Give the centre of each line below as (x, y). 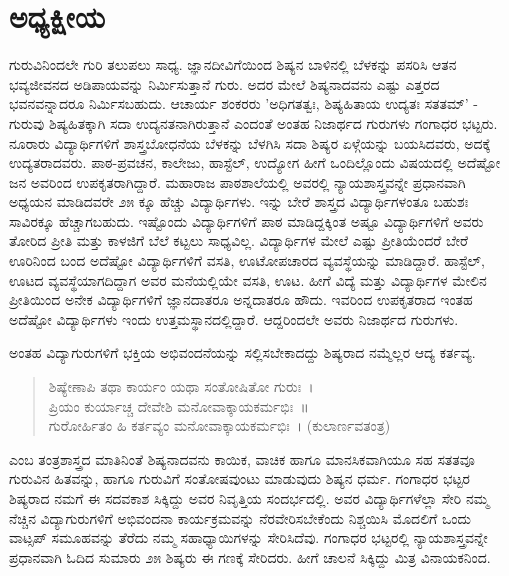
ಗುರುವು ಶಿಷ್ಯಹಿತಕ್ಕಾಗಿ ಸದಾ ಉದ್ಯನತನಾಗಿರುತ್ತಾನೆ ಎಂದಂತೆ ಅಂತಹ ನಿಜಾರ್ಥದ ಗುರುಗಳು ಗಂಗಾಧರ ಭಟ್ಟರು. (253, 122)
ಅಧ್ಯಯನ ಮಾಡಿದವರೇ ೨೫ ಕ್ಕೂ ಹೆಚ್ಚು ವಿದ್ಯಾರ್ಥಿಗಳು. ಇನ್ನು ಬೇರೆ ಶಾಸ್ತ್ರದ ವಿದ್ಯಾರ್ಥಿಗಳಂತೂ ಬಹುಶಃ (239, 201)
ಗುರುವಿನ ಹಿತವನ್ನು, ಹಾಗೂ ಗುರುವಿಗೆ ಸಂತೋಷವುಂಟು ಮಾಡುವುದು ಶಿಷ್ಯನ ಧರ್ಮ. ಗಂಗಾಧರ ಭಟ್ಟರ (240, 478)
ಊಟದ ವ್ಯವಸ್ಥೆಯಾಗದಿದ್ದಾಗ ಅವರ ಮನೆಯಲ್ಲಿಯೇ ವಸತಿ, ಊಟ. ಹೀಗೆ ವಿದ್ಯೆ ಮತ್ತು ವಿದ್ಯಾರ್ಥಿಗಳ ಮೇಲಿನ (248, 279)
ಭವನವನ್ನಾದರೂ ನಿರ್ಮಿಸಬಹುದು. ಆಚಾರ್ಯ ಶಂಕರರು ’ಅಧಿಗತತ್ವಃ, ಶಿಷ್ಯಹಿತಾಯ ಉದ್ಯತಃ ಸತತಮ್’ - (243, 103)
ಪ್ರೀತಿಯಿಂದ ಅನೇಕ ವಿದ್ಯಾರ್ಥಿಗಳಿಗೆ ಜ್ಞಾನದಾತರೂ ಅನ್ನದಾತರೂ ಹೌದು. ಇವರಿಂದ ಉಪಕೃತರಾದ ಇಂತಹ (241, 299)
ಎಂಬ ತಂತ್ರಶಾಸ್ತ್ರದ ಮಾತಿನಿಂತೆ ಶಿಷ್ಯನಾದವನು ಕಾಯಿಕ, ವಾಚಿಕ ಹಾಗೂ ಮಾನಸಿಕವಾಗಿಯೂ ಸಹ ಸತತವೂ (242, 458)
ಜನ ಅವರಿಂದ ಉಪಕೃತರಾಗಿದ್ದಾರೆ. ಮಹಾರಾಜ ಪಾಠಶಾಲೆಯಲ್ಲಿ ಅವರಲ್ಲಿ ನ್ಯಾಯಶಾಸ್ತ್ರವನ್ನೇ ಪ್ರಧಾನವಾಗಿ (237, 181)
